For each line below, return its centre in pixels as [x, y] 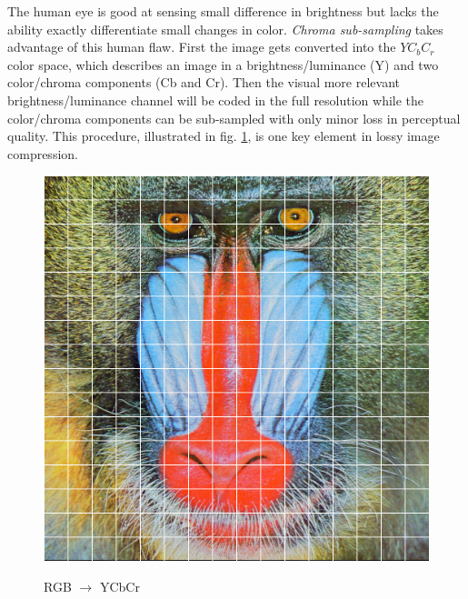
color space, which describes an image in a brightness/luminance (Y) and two [223, 64]
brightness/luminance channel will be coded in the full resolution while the [216, 100]
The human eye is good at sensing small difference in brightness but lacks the [223, 11]
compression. [43, 153]
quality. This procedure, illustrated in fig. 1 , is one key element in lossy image [224, 136]
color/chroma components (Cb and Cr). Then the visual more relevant [204, 82]
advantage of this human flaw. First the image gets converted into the [202, 47]
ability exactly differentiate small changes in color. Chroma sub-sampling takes [225, 29]
